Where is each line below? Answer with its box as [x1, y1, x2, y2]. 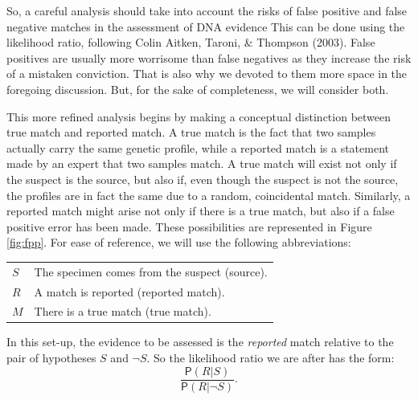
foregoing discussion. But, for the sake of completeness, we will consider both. [6, 80, 389, 97]
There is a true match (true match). [34, 303, 211, 320]
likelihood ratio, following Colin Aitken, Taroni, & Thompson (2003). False [6, 34, 375, 51]
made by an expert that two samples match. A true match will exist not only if [6, 155, 397, 172]
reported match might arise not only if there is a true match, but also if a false [6, 202, 395, 219]
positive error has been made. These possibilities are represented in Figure [6, 218, 372, 235]
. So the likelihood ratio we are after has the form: [146, 349, 395, 366]
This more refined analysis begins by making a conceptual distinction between [6, 108, 391, 124]
